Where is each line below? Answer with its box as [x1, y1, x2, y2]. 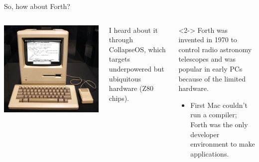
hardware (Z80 [109, 83, 153, 93]
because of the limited [178, 73, 246, 83]
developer [190, 129, 220, 139]
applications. [190, 148, 229, 159]
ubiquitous [109, 73, 141, 83]
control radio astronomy [178, 44, 252, 54]
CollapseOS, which [109, 44, 166, 54]
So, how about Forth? [4, 1, 70, 11]
